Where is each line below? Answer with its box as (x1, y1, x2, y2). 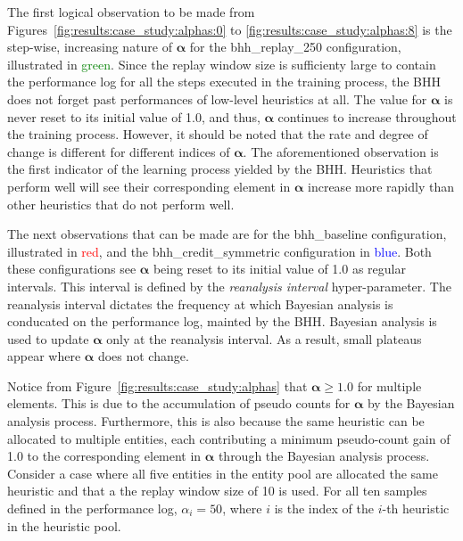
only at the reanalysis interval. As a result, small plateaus (106, 329, 422, 348)
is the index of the (274, 499, 374, 518)
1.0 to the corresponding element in (7, 447, 202, 465)
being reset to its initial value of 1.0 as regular (153, 259, 406, 278)
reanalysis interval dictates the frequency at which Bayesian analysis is (7, 294, 393, 313)
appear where (7, 347, 81, 365)
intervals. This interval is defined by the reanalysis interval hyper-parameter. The (7, 276, 451, 295)
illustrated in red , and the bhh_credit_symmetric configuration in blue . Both (7, 242, 432, 260)
